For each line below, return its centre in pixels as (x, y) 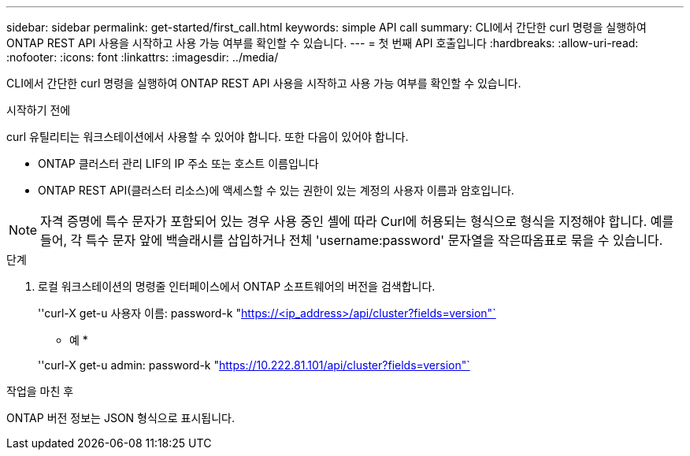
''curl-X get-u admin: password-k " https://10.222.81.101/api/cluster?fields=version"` (254, 365)
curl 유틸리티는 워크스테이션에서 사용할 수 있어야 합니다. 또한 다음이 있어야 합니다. (208, 137)
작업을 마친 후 (40, 391)
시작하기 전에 (39, 110)
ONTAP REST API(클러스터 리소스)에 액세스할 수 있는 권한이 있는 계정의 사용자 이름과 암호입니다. (276, 190)
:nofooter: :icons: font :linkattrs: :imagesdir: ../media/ (143, 57)
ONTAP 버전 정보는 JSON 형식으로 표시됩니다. (121, 418)
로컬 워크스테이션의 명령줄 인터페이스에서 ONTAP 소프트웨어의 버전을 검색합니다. (237, 286)
